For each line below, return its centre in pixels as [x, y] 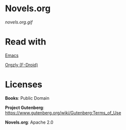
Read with [26, 42]
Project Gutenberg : [25, 108]
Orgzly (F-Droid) [21, 65]
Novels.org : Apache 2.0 [29, 122]
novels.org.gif [19, 22]
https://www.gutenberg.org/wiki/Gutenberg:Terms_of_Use [63, 112]
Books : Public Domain [27, 98]
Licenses [24, 85]
